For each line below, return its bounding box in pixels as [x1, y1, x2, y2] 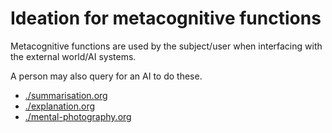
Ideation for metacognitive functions [10, 7, 322, 30]
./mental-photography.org [24, 110, 132, 122]
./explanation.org [24, 100, 96, 112]
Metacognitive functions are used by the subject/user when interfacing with [10, 40, 323, 52]
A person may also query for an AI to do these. [10, 70, 203, 82]
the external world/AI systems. [10, 50, 137, 62]
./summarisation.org [24, 89, 108, 101]
